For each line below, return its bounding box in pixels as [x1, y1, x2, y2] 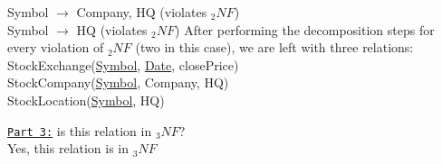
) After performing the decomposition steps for [175, 20, 435, 39]
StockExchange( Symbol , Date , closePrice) [7, 55, 239, 74]
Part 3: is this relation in [7, 121, 152, 140]
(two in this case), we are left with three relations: [135, 38, 414, 57]
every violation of [7, 38, 104, 57]
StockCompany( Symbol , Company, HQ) [7, 73, 229, 92]
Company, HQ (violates [76, 3, 207, 21]
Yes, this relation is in [7, 139, 130, 158]
